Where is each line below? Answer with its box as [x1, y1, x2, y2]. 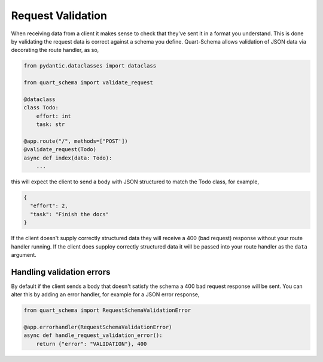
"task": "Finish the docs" [30, 211, 109, 217]
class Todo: [23, 105, 59, 111]
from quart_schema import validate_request [23, 79, 154, 86]
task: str [36, 121, 65, 128]
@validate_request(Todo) [23, 146, 97, 153]
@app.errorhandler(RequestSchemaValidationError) [23, 323, 172, 330]
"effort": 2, [30, 203, 68, 209]
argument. [11, 251, 37, 258]
